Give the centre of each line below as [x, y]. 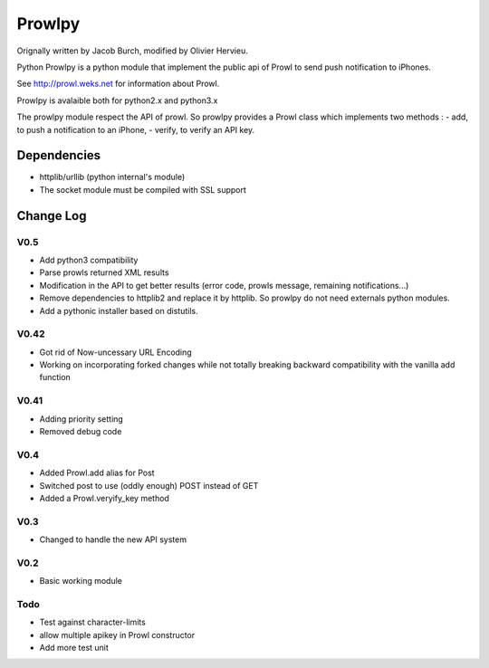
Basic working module [81, 581]
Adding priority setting [81, 419]
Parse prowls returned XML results [104, 272]
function [55, 377]
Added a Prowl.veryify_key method [104, 498]
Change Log [52, 216]
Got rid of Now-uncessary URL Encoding [115, 352]
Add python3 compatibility [89, 260]
